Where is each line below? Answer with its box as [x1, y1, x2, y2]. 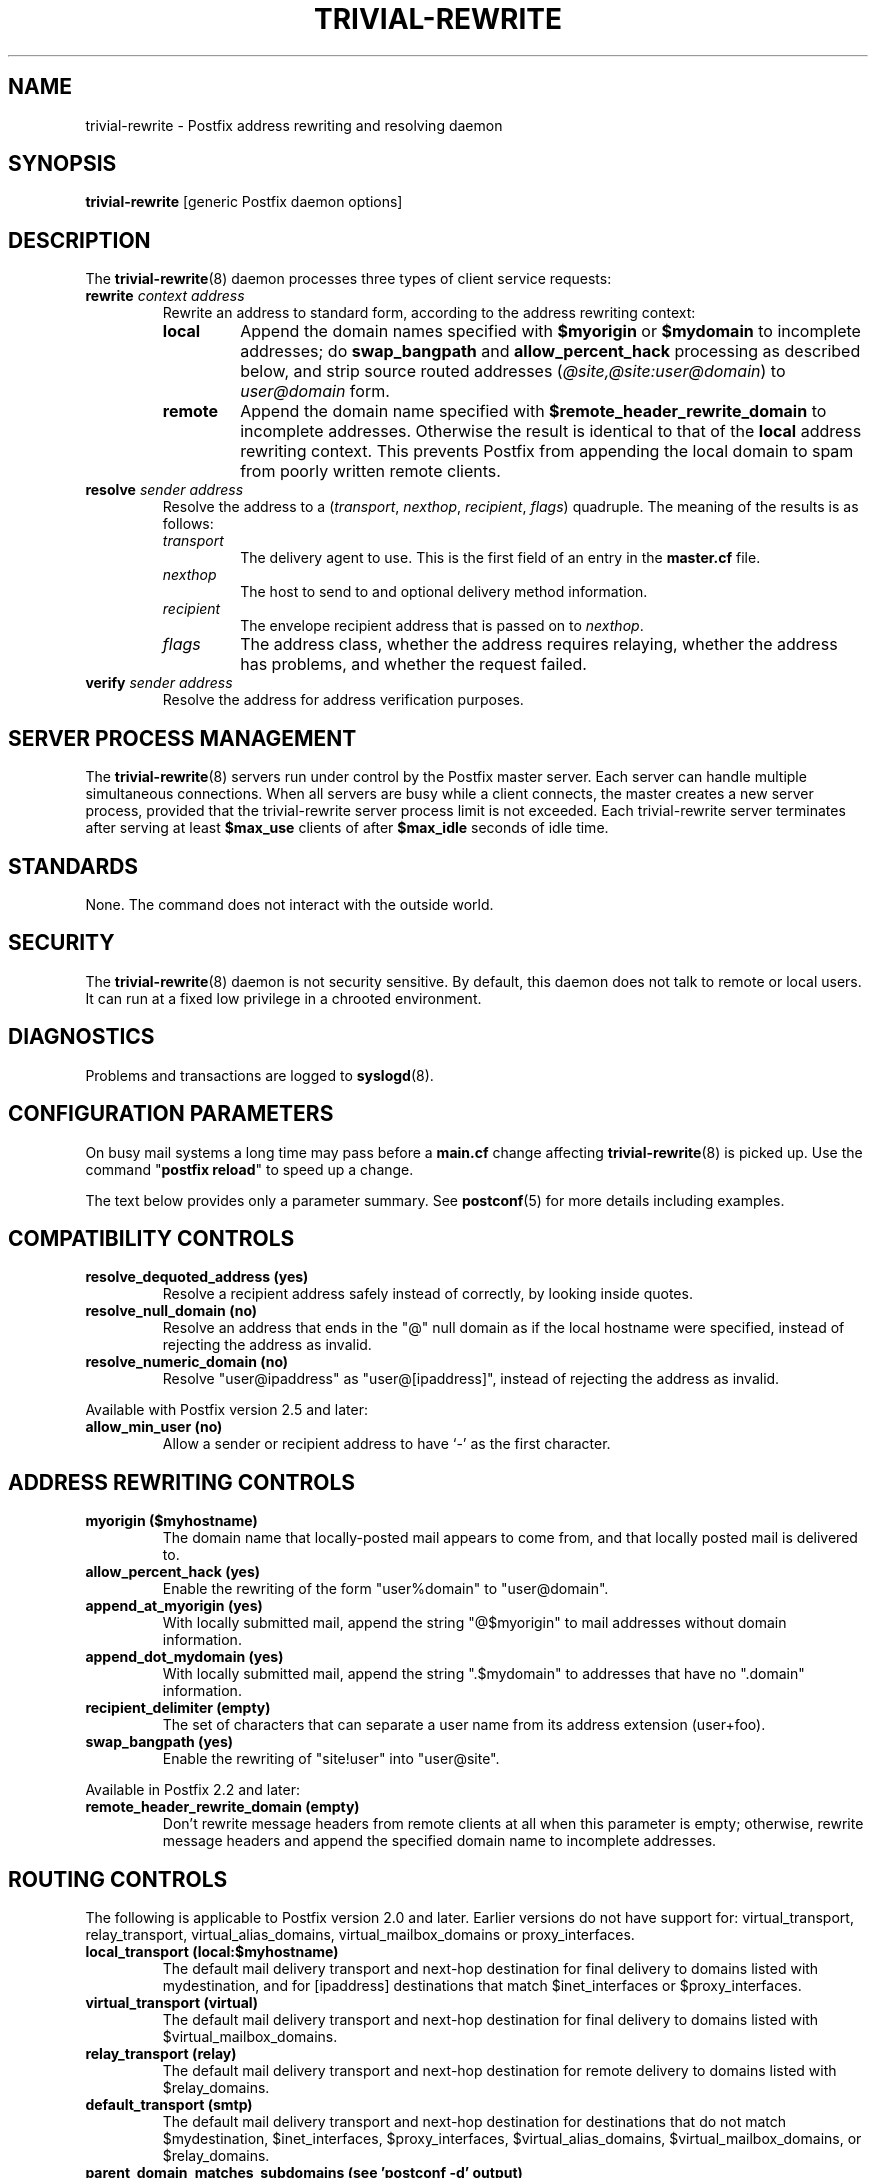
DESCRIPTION [8, 227, 151, 253]
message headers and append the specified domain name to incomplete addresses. [162, 1832, 717, 1850]
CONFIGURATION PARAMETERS [8, 1101, 334, 1127]
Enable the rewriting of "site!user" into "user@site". [162, 1750, 500, 1768]
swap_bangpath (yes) [85, 1733, 234, 1751]
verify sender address [85, 674, 233, 692]
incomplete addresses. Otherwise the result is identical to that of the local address [240, 421, 862, 442]
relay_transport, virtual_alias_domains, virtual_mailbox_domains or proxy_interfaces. [85, 1926, 635, 1944]
